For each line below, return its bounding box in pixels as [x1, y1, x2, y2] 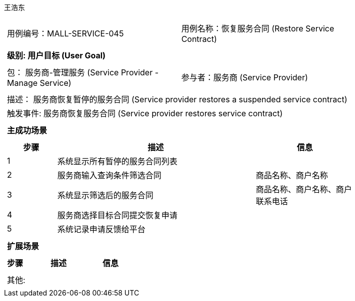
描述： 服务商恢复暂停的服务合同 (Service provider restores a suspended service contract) [7, 94, 347, 104]
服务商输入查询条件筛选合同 [57, 170, 161, 180]
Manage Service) [7, 78, 71, 88]
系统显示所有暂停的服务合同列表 [57, 156, 177, 166]
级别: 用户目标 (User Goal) [7, 50, 106, 60]
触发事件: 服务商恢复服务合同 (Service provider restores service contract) [7, 108, 283, 118]
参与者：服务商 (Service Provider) [181, 72, 308, 82]
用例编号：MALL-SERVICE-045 [7, 28, 124, 38]
